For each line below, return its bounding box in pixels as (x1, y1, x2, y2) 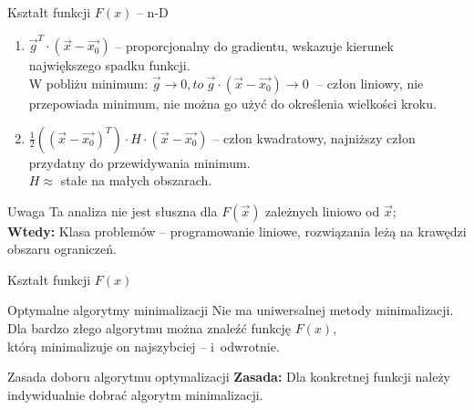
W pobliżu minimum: (28, 73, 149, 92)
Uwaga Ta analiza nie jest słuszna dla (7, 201, 218, 220)
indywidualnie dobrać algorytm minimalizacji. (7, 384, 263, 404)
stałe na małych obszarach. (60, 171, 212, 190)
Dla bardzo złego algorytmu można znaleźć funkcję (7, 319, 292, 338)
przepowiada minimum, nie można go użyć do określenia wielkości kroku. (28, 93, 437, 112)
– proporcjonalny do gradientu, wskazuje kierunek (115, 36, 394, 55)
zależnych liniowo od (265, 201, 380, 220)
